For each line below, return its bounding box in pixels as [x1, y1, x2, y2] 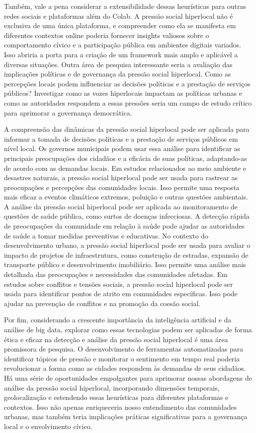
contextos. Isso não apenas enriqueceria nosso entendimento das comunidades [4, 401, 237, 412]
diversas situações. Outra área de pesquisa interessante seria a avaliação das [4, 59, 233, 69]
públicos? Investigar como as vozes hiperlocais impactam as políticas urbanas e [4, 88, 242, 98]
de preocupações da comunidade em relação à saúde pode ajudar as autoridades [4, 221, 245, 231]
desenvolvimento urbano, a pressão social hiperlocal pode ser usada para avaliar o [4, 240, 251, 250]
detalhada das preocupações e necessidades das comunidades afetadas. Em [4, 269, 228, 279]
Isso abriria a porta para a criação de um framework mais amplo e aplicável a [4, 49, 238, 59]
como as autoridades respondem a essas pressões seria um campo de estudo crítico [4, 97, 252, 108]
